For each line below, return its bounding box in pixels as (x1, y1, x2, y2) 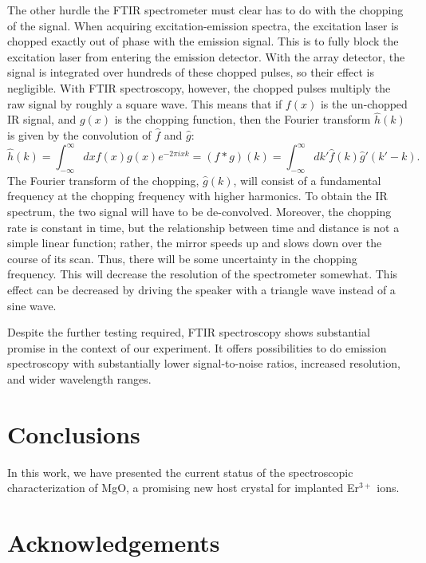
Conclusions (7, 417, 140, 450)
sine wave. (7, 297, 57, 313)
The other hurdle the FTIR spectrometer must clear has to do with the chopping (7, 2, 404, 18)
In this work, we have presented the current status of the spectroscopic (7, 463, 353, 480)
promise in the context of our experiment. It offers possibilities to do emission (7, 339, 387, 356)
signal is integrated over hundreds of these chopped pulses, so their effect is (7, 64, 375, 81)
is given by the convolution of (7, 126, 152, 143)
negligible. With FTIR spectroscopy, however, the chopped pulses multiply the (7, 79, 391, 96)
